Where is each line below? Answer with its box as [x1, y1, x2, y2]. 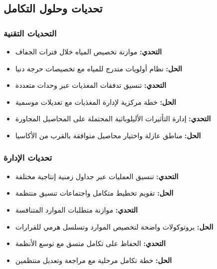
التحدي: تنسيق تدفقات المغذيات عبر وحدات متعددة [15, 80, 167, 90]
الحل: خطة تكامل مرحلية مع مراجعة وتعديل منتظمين [15, 255, 172, 265]
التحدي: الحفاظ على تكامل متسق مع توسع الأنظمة [15, 238, 166, 249]
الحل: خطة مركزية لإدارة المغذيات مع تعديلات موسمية [15, 96, 176, 107]
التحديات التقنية [3, 26, 57, 39]
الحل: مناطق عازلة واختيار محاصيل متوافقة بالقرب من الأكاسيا [15, 130, 201, 140]
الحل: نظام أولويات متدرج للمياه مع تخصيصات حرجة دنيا [15, 63, 182, 73]
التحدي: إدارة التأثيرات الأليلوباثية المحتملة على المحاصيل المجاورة [15, 113, 211, 124]
